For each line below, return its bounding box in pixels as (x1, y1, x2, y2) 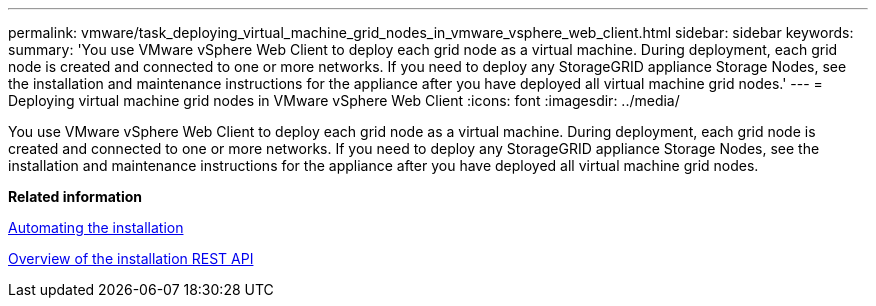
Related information (8, 188, 143, 205)
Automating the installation (8, 219, 184, 236)
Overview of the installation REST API (8, 250, 254, 267)
